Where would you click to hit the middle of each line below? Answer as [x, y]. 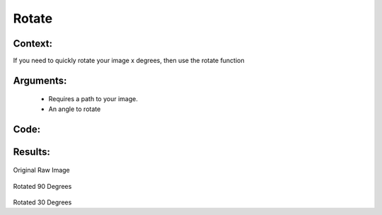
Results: [32, 152]
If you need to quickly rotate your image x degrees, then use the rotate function [129, 61]
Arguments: [40, 80]
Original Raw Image [41, 170]
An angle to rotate [75, 109]
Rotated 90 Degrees [42, 186]
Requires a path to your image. [93, 99]
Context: [33, 43]
